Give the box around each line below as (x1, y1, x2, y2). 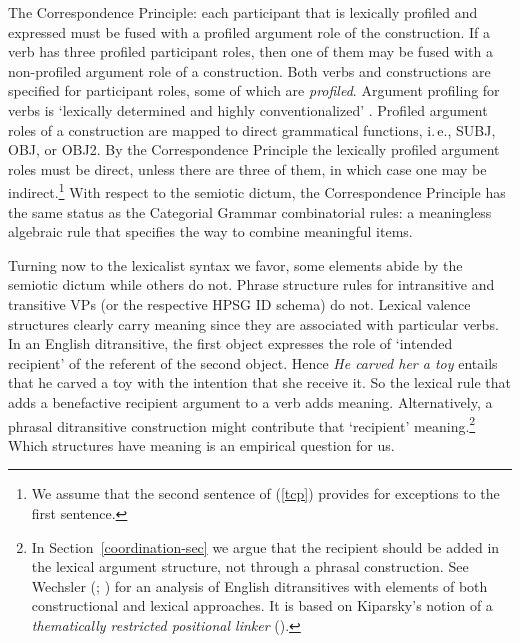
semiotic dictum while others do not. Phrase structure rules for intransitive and (8, 274, 495, 295)
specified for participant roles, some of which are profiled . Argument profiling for (8, 80, 500, 101)
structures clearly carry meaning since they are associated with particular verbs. (8, 313, 499, 334)
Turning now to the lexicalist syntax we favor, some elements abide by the (8, 254, 463, 275)
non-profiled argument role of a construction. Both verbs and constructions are (8, 60, 491, 81)
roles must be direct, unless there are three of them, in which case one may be (8, 158, 487, 179)
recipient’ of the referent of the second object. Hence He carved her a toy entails (8, 352, 498, 373)
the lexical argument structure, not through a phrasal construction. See (31, 556, 469, 577)
